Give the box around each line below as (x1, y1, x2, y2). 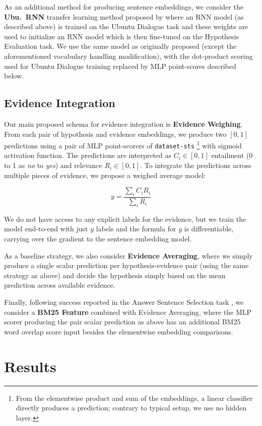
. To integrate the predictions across (140, 160, 251, 171)
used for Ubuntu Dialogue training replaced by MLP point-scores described (4, 60, 236, 71)
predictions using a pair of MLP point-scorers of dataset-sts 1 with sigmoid (4, 139, 242, 150)
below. (4, 70, 24, 81)
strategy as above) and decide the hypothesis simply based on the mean (4, 270, 226, 280)
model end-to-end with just (4, 223, 88, 234)
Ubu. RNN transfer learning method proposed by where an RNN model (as (4, 11, 244, 22)
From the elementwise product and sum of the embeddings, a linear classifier (16, 392, 253, 403)
